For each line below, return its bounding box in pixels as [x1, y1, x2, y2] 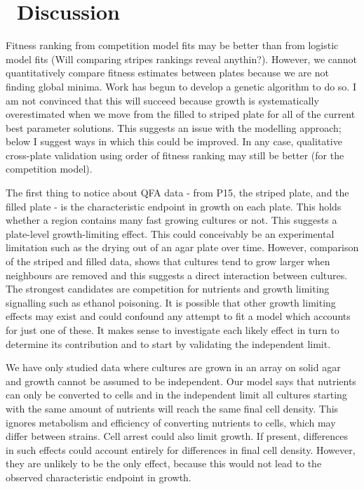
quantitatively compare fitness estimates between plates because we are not [6, 65, 329, 80]
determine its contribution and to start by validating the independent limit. [6, 336, 331, 351]
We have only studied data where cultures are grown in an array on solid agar [6, 360, 341, 375]
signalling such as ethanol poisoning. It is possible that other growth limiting [6, 295, 336, 309]
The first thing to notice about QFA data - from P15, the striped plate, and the [6, 185, 349, 200]
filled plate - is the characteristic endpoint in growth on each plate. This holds [6, 199, 342, 213]
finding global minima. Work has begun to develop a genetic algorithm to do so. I [6, 79, 356, 93]
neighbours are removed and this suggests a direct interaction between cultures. [6, 267, 348, 282]
